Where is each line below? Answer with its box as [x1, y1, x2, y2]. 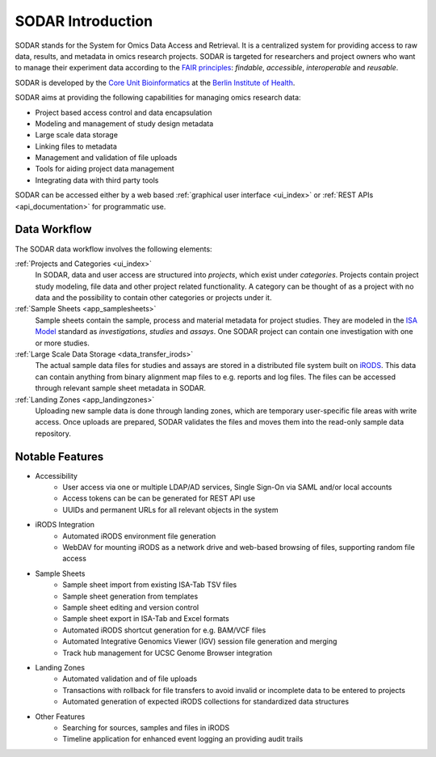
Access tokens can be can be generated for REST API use [62, 493, 256, 503]
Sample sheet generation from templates [62, 591, 199, 601]
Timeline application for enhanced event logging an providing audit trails [62, 734, 304, 744]
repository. [35, 429, 72, 438]
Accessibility [35, 471, 78, 480]
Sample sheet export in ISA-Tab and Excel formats [62, 614, 229, 624]
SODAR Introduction [15, 12, 153, 30]
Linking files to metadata [35, 142, 117, 151]
